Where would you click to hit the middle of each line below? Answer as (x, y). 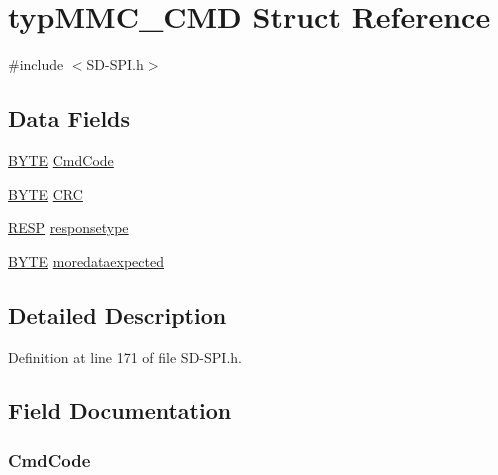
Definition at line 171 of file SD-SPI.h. (125, 356)
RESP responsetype (68, 227)
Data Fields (69, 118)
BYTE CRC (45, 193)
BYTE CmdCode (61, 159)
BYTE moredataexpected (86, 260)
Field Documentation (120, 410)
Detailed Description (117, 314)
